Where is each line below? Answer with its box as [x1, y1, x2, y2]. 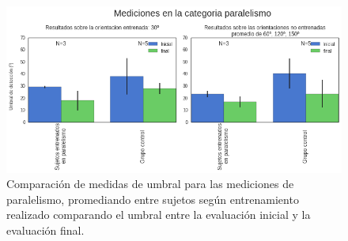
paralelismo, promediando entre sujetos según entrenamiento [6, 190, 299, 207]
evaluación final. [6, 221, 85, 238]
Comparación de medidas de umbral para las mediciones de [6, 175, 294, 192]
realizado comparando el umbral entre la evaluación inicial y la [6, 206, 311, 223]
